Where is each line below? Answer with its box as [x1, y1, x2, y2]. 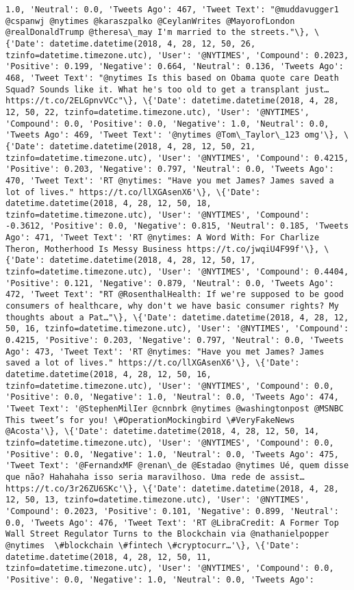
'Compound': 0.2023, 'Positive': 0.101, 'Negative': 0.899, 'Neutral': [5, 506, 339, 516]
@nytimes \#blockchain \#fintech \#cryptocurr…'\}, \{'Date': [5, 540, 300, 550]
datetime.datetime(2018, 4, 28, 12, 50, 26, [49, 38, 256, 49]
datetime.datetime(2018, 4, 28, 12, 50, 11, [5, 552, 212, 562]
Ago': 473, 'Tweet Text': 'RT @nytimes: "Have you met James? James [5, 346, 325, 357]
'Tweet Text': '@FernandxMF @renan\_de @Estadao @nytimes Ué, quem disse [5, 461, 349, 471]
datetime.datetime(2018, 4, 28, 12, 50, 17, [49, 255, 256, 266]
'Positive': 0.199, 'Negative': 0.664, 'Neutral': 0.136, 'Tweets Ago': [5, 62, 344, 72]
